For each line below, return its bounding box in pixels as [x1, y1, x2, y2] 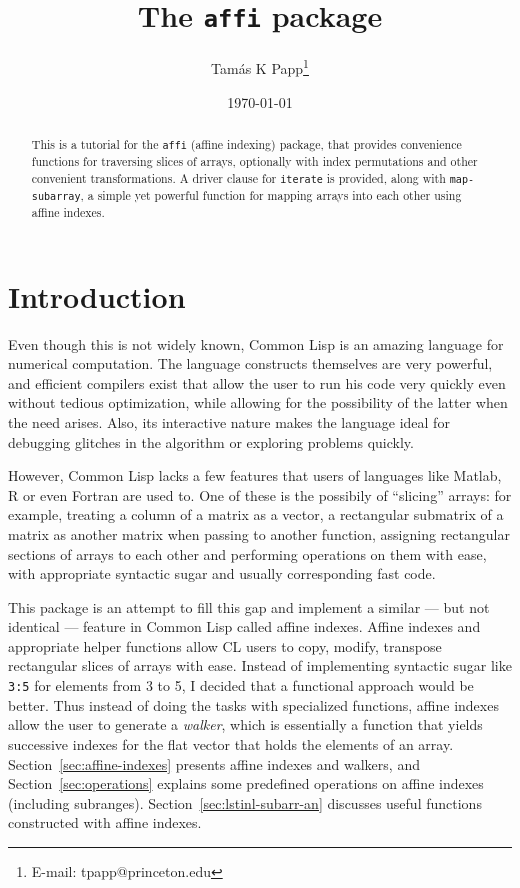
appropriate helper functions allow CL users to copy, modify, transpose [8, 635, 442, 656]
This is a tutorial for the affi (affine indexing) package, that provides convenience [31, 135, 462, 152]
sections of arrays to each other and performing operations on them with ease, [8, 543, 487, 564]
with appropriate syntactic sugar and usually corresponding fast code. [8, 563, 436, 584]
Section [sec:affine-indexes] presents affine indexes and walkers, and [8, 753, 420, 774]
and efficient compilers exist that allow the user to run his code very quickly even [8, 372, 506, 393]
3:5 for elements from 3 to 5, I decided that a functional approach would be [8, 675, 474, 696]
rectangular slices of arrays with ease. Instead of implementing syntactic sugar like [8, 655, 512, 676]
